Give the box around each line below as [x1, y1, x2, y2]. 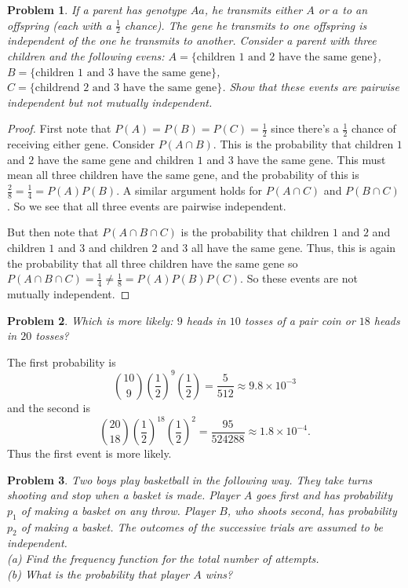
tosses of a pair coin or [244, 312, 355, 328]
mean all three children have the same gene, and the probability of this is [7, 166, 359, 183]
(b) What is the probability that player [7, 565, 190, 582]
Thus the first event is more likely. [7, 445, 172, 461]
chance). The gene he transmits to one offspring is [124, 16, 367, 33]
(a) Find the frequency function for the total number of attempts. [7, 550, 319, 566]
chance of [352, 120, 396, 137]
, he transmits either [204, 2, 303, 17]
